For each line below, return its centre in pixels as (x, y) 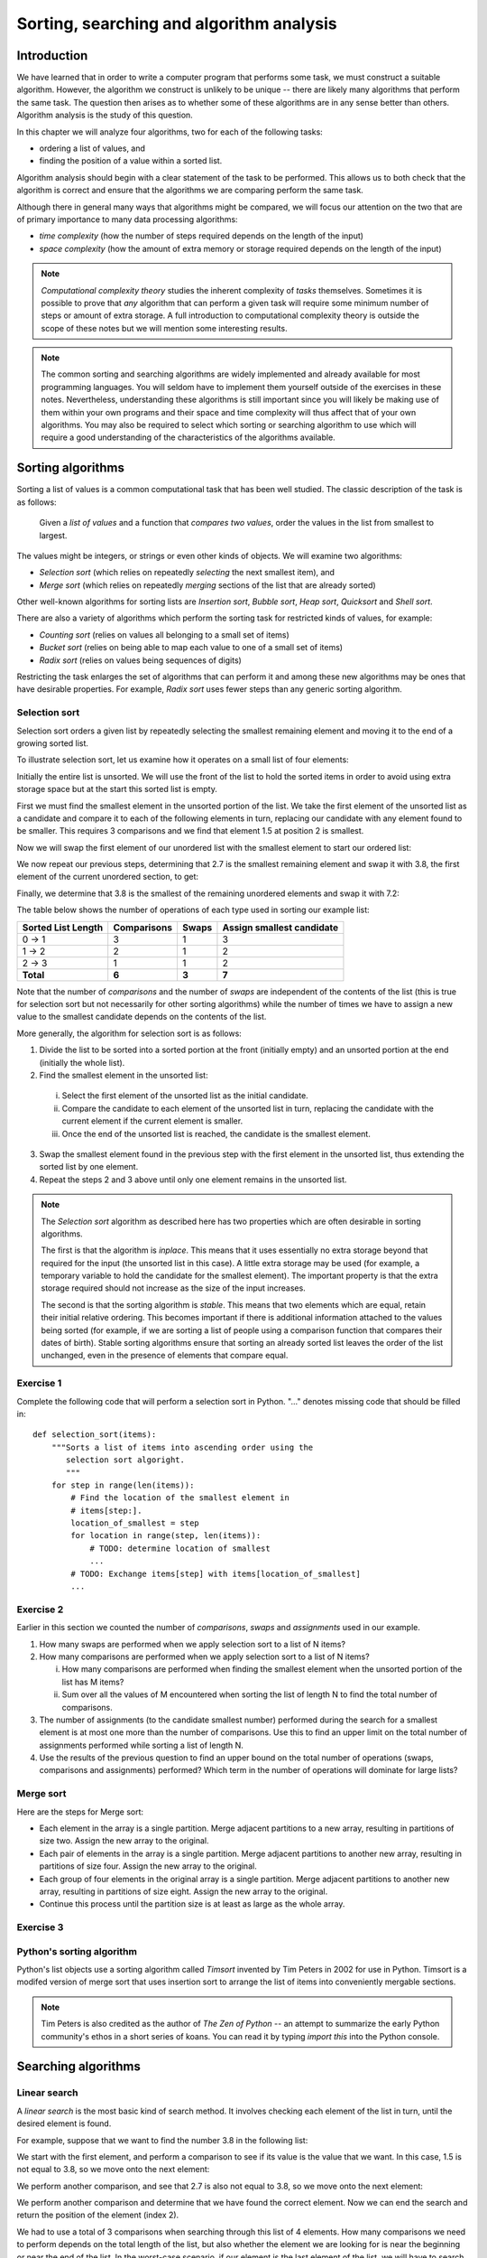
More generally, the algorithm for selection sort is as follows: (129, 1033)
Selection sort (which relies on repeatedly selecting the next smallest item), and (187, 573)
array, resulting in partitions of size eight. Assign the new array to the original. (184, 1891)
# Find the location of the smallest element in (180, 1498)
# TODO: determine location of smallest (180, 1548)
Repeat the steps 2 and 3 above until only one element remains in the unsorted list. (193, 1180)
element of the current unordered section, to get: (107, 877)
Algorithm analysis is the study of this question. (105, 115)
